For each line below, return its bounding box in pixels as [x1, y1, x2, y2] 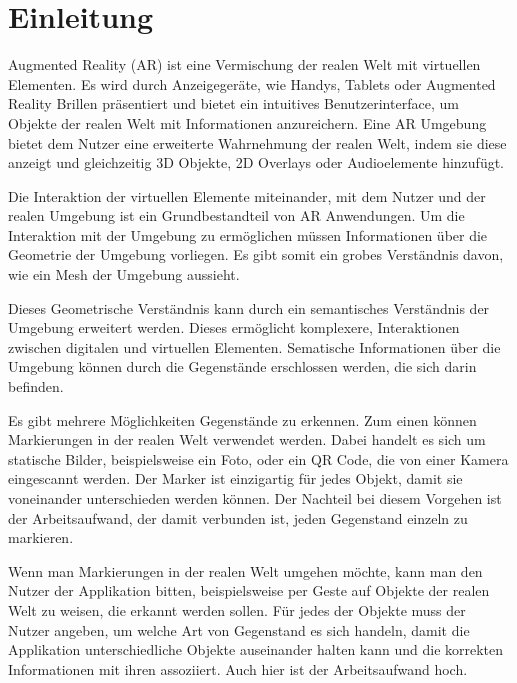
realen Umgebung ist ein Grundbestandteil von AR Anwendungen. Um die [8, 205, 465, 226]
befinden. [8, 376, 64, 397]
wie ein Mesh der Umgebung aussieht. [8, 264, 240, 285]
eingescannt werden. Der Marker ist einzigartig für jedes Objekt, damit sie [8, 468, 463, 489]
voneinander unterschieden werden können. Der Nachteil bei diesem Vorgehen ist [8, 488, 502, 508]
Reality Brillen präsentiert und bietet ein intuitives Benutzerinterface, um [8, 93, 459, 114]
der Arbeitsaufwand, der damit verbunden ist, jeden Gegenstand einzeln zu [8, 507, 468, 528]
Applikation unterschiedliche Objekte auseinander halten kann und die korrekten [8, 639, 504, 660]
